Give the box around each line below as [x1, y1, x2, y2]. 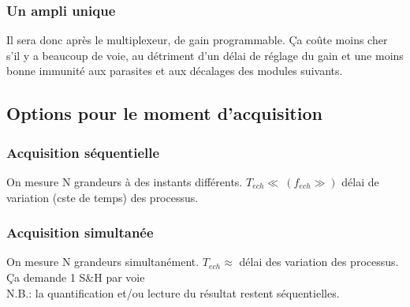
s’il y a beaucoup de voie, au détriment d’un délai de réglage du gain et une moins [6, 47, 404, 63]
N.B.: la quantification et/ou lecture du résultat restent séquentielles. [6, 284, 340, 301]
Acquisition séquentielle [6, 142, 160, 162]
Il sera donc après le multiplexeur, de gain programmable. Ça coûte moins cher [6, 32, 388, 48]
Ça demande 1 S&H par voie [6, 269, 145, 285]
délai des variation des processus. [239, 253, 399, 270]
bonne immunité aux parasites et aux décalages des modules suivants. [6, 62, 343, 79]
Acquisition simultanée [6, 223, 154, 242]
